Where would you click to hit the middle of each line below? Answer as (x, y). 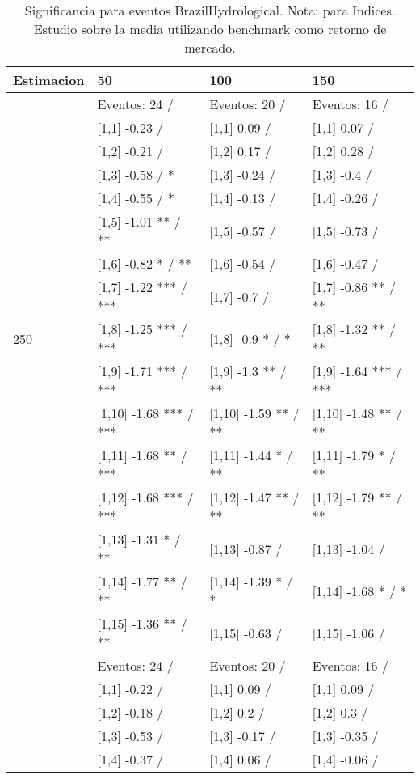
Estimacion (49, 80)
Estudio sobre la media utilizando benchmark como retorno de (210, 29)
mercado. (210, 47)
